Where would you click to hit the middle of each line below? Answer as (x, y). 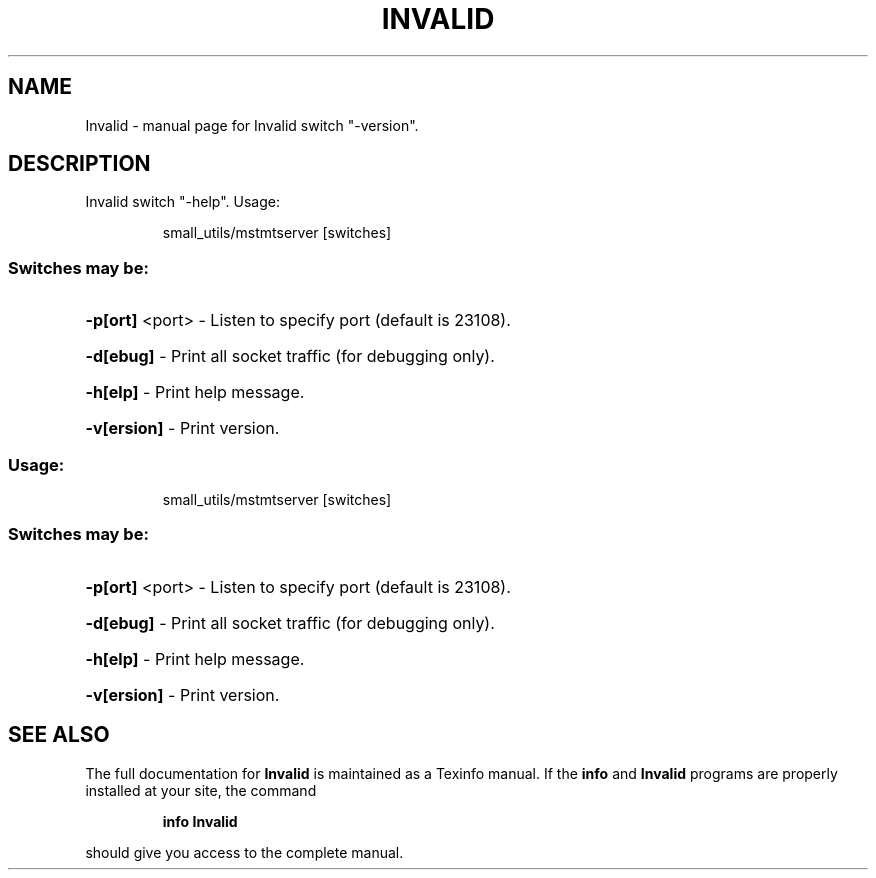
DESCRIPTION (79, 164)
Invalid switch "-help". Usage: (183, 202)
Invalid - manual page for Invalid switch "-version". (252, 125)
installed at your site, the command (201, 790)
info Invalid (200, 821)
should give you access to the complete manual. (244, 852)
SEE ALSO (59, 735)
